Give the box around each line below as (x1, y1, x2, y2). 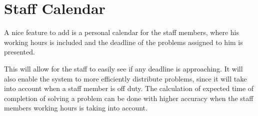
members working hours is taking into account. (4, 102, 147, 113)
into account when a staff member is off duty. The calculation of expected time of (4, 83, 254, 93)
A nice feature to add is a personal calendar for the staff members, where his (4, 27, 239, 37)
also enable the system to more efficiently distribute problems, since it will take (4, 73, 247, 83)
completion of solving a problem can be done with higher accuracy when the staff (4, 92, 253, 103)
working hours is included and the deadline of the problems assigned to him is (4, 36, 243, 47)
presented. (4, 46, 35, 57)
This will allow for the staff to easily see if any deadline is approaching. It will (4, 63, 243, 73)
